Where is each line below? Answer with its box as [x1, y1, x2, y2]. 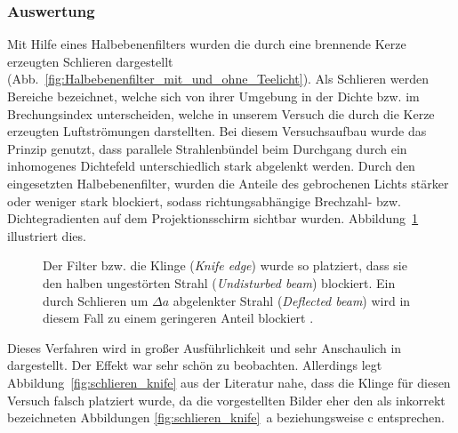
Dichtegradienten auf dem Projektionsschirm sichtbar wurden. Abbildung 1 [7, 209, 419, 228]
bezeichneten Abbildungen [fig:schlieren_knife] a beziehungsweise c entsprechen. [7, 408, 445, 427]
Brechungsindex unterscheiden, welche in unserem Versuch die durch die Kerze [7, 104, 435, 123]
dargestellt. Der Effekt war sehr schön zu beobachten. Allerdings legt [7, 356, 382, 374]
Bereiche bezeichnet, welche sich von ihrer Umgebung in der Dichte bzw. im [7, 87, 420, 105]
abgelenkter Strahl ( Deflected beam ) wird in [173, 291, 411, 309]
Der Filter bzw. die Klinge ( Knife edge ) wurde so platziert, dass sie [43, 256, 407, 275]
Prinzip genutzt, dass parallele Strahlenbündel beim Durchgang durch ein [7, 139, 407, 157]
